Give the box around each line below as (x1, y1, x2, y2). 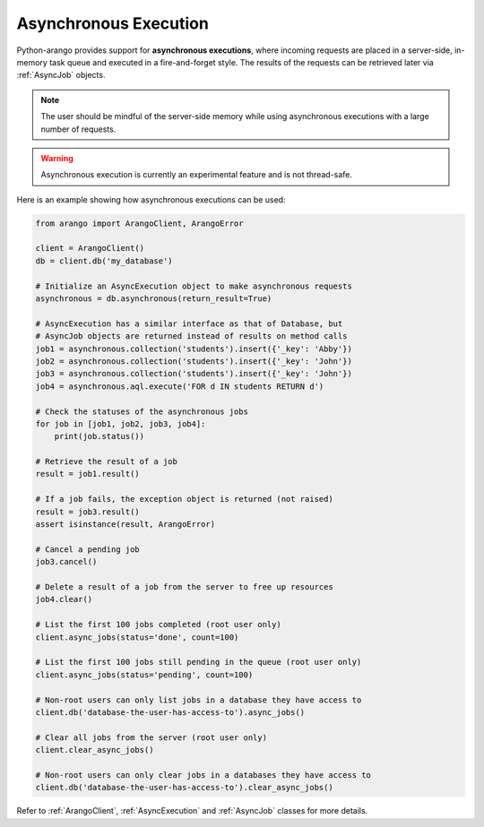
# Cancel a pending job (35, 544, 141, 555)
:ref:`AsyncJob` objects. (16, 70, 106, 81)
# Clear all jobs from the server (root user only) (35, 732, 268, 743)
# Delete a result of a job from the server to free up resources (35, 581, 333, 591)
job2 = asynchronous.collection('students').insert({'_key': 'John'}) (35, 356, 353, 366)
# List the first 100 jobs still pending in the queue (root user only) (35, 657, 362, 668)
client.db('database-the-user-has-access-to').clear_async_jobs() (35, 782, 333, 793)
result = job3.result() (35, 506, 141, 517)
